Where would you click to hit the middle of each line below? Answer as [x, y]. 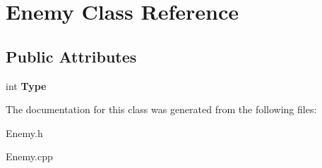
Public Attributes [71, 56]
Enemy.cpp [29, 156]
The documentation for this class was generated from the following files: [161, 109]
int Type [26, 85]
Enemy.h [24, 133]
